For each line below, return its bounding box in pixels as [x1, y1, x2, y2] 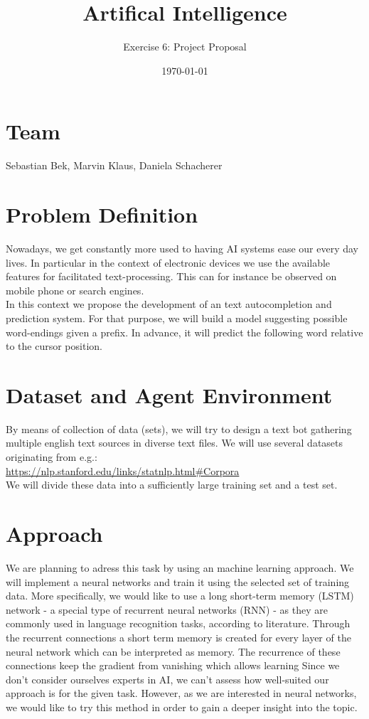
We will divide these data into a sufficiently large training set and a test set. [6, 477, 338, 492]
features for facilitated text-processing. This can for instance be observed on [6, 269, 337, 284]
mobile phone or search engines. [6, 282, 144, 297]
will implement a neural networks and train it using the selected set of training [6, 574, 350, 589]
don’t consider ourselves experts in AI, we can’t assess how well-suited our [6, 671, 329, 686]
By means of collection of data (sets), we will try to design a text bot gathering [6, 421, 352, 436]
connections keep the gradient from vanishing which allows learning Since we [6, 658, 340, 673]
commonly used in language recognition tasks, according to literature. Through [6, 616, 351, 631]
